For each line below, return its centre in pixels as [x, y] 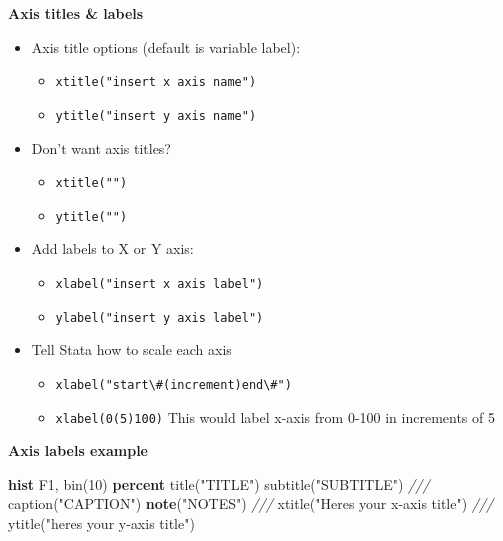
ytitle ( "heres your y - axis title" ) [101, 523]
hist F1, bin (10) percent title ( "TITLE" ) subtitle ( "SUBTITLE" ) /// [219, 483]
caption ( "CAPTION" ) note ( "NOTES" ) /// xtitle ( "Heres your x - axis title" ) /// [251, 503]
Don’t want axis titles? [101, 147]
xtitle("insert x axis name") [156, 82]
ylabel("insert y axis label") [159, 317]
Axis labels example [78, 450]
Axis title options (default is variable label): [166, 46]
